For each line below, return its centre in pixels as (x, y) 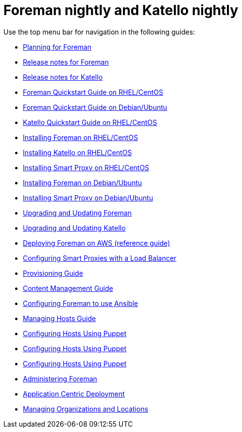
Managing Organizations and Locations (86, 409)
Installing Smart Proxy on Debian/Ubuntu (88, 198)
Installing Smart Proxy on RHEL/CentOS (86, 167)
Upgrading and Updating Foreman (77, 213)
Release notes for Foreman (66, 62)
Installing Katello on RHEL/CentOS (78, 152)
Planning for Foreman (57, 47)
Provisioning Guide (53, 273)
